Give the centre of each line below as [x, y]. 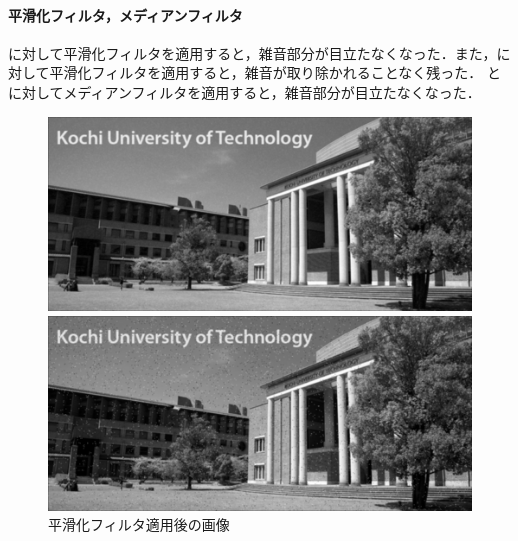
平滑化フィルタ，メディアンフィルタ [125, 14]
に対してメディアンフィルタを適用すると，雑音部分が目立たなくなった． [244, 91]
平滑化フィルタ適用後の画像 [139, 524]
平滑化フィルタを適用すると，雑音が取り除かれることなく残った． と [275, 72]
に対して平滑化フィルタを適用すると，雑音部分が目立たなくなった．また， [252, 52]
